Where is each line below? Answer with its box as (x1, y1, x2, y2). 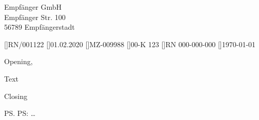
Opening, (4, 56, 33, 67)
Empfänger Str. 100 (4, 11, 66, 22)
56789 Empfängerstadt (4, 22, 75, 32)
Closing (4, 90, 28, 101)
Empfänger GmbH (4, 2, 62, 12)
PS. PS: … (4, 108, 36, 118)
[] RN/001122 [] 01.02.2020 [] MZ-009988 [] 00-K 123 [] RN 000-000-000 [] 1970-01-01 (4, 38, 256, 49)
